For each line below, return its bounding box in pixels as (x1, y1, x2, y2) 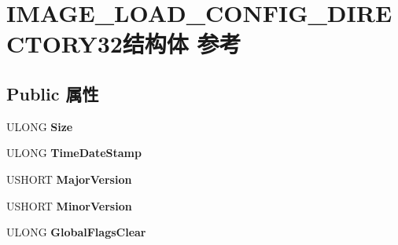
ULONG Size (6, 118, 73, 134)
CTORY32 (6, 27, 123, 60)
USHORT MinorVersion (6, 197, 132, 214)
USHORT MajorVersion (6, 170, 132, 187)
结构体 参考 (122, 27, 241, 60)
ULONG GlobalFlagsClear (6, 224, 146, 240)
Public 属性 (6, 81, 99, 105)
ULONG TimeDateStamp (6, 144, 142, 161)
